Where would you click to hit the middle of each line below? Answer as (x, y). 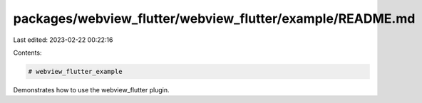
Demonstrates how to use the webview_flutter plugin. (91, 90)
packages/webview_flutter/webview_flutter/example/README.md (214, 18)
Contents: (27, 53)
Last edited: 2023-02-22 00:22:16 (63, 40)
